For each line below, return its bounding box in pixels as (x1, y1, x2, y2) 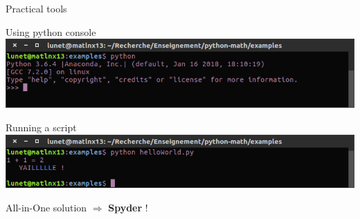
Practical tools (6, 1, 67, 15)
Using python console (6, 24, 96, 39)
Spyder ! (108, 200, 148, 214)
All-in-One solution (6, 200, 87, 214)
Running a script (6, 120, 77, 135)
